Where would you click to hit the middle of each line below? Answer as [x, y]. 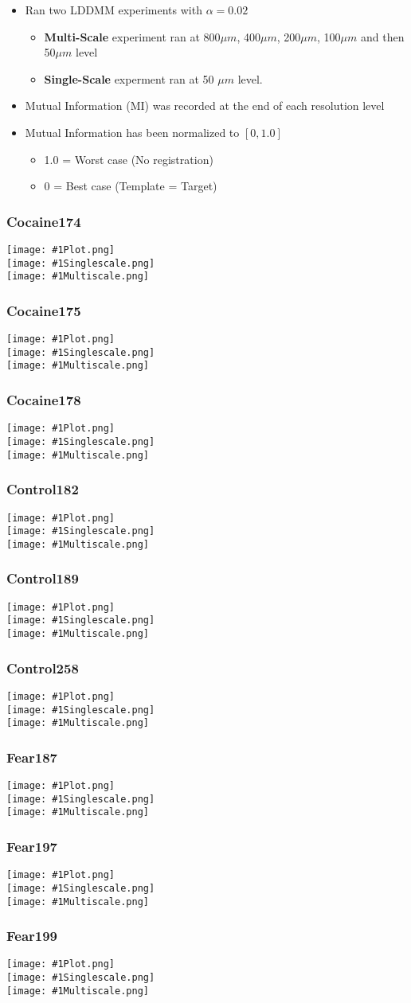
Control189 [43, 578]
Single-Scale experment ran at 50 [129, 78]
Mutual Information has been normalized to [132, 132]
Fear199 [32, 936]
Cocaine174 [44, 221]
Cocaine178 [44, 400]
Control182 [43, 489]
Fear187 [32, 757]
